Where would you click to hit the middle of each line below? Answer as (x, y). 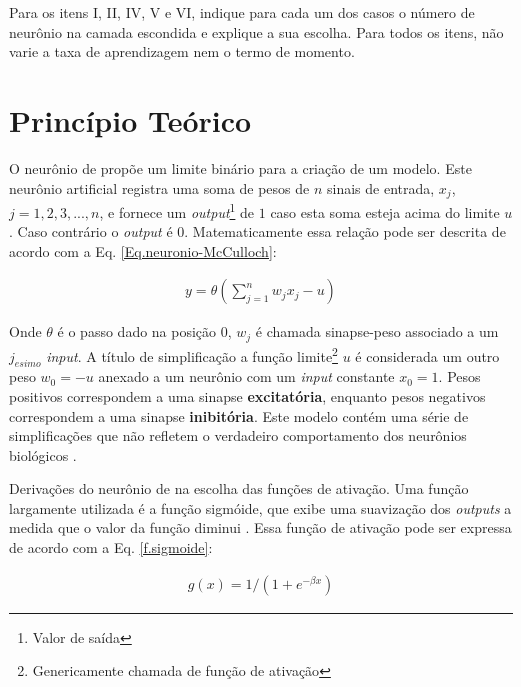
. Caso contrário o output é (91, 231)
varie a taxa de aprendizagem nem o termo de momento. (182, 51)
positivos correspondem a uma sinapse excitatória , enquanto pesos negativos (247, 395)
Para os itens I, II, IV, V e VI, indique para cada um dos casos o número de (242, 12)
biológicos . (43, 454)
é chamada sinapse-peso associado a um (377, 331)
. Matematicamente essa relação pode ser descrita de (345, 231)
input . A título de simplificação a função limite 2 (192, 354)
